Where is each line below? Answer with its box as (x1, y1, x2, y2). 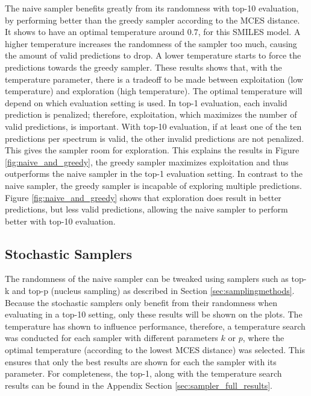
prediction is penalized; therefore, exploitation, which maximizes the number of (5, 108, 297, 121)
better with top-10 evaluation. (5, 214, 116, 227)
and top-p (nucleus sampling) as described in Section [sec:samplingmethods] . (12, 284, 295, 297)
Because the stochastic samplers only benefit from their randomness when (5, 296, 277, 308)
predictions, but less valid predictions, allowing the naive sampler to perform (5, 203, 288, 216)
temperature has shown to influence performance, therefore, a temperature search (5, 319, 306, 332)
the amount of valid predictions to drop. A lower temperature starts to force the (5, 49, 301, 62)
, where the (242, 331, 284, 344)
